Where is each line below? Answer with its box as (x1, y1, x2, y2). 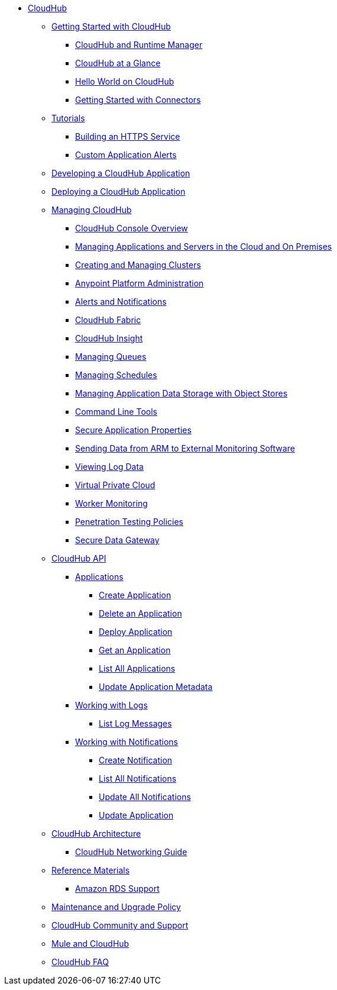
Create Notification (99, 755, 173, 765)
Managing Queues (75, 352, 147, 362)
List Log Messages (99, 718, 172, 728)
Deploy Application (99, 627, 173, 637)
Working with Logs (75, 700, 148, 710)
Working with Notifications (75, 737, 178, 747)
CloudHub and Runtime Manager (75, 40, 203, 50)
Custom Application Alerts (75, 150, 177, 160)
